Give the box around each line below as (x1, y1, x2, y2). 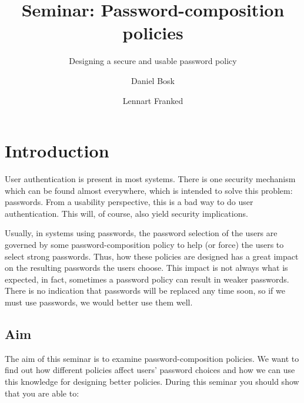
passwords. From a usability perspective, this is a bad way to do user (5, 196, 253, 208)
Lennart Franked (122, 94, 183, 106)
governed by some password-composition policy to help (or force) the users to (5, 239, 284, 250)
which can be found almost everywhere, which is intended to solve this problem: (5, 184, 293, 196)
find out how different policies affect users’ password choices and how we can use (5, 364, 295, 376)
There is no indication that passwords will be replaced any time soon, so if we (5, 284, 285, 297)
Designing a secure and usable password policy (69, 55, 237, 67)
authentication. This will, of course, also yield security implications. (5, 207, 248, 219)
